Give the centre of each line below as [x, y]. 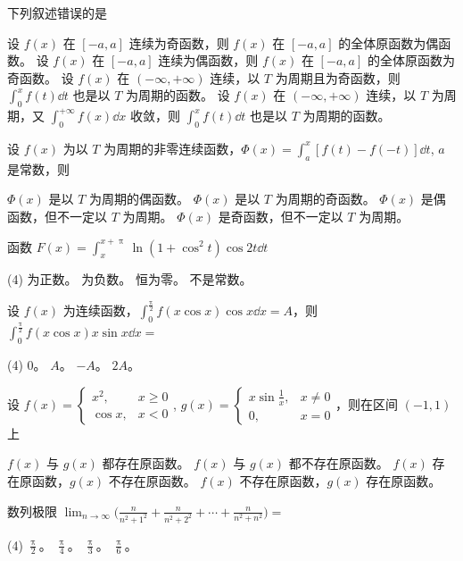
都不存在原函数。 [339, 463]
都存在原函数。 [146, 463]
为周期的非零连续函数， [173, 148]
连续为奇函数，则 [179, 42]
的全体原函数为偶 [389, 42]
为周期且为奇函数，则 [338, 77]
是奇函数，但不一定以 [281, 216]
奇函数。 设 [41, 77]
